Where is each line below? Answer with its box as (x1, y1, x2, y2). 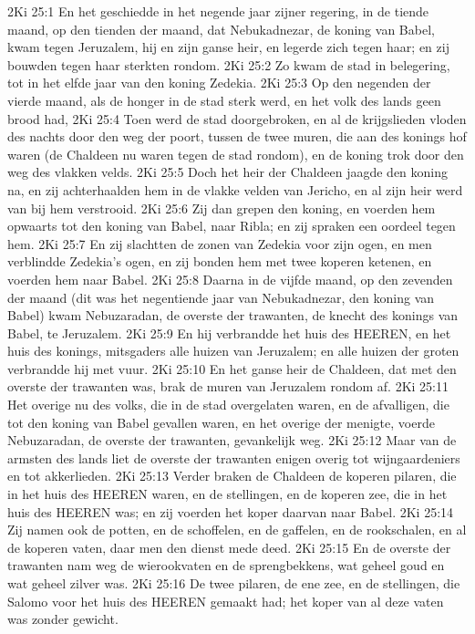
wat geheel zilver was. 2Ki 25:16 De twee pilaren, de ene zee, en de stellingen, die (7, 574, 460, 592)
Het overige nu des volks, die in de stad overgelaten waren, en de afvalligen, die (7, 395, 449, 414)
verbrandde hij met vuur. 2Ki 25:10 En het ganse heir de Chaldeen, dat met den (7, 359, 457, 378)
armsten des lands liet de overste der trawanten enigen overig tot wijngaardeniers (7, 448, 460, 467)
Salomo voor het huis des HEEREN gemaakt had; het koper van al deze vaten (7, 591, 444, 610)
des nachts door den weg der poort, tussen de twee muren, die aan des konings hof (7, 127, 467, 146)
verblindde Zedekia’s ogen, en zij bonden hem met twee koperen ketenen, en (7, 252, 432, 271)
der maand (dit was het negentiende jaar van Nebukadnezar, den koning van (7, 287, 435, 307)
